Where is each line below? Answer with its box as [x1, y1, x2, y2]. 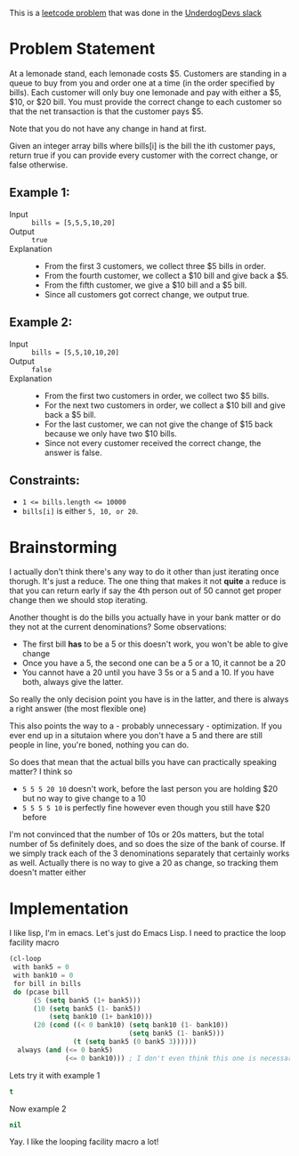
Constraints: [9, 472, 80, 488]
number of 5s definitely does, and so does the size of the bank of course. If [9, 839, 287, 850]
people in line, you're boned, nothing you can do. [9, 739, 190, 751]
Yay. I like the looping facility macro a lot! [9, 1136, 159, 1147]
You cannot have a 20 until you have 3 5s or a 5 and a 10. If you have [21, 667, 274, 678]
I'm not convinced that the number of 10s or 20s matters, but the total [9, 829, 264, 840]
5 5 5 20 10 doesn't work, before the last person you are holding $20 [21, 784, 279, 794]
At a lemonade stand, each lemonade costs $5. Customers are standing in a [9, 68, 287, 78]
